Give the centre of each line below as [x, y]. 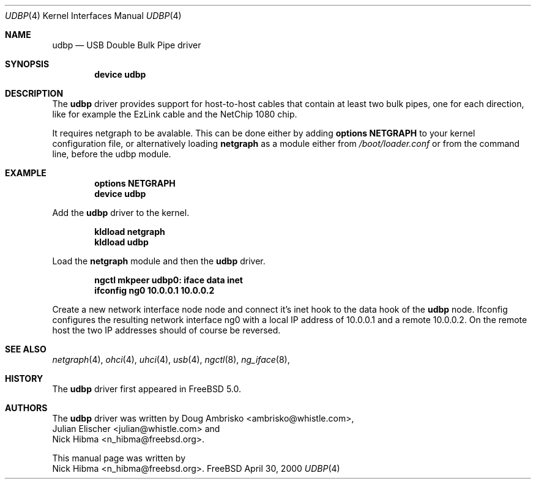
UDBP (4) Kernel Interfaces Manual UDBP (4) [93, 16]
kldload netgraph [130, 232]
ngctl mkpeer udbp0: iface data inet [169, 280]
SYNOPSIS [27, 64]
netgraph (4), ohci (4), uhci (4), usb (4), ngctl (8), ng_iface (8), [171, 359]
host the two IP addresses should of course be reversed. [166, 330]
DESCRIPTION [34, 93]
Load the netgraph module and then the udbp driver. [159, 261]
